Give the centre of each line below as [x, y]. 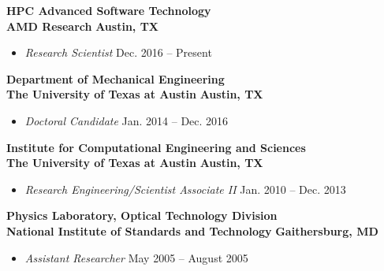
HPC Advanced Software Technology [109, 10]
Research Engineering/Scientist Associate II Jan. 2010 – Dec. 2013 [185, 189]
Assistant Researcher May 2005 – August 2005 [136, 257]
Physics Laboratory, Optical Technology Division [142, 215]
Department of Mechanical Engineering [116, 78]
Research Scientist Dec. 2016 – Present [118, 52]
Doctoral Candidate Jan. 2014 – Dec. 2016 [127, 120]
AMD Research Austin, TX [83, 26]
